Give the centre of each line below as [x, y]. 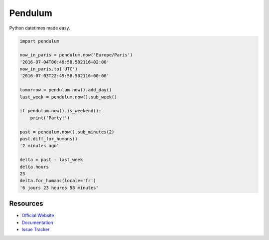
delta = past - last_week [51, 160]
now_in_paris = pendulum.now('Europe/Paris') [76, 55]
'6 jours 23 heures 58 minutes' [59, 188]
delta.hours [34, 167]
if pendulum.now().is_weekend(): [61, 111]
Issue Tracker [36, 230]
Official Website [38, 216]
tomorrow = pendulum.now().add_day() [66, 90]
